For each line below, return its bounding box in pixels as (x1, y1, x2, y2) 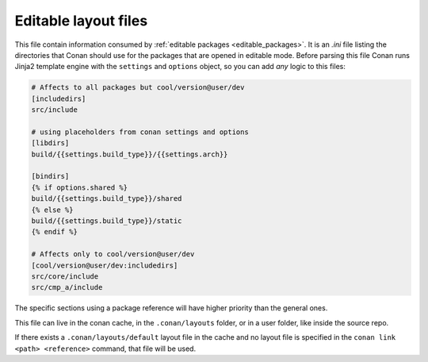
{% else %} (31, 205, 74, 214)
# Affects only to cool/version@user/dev (31, 250, 195, 259)
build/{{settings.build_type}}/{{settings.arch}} (31, 149, 228, 159)
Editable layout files (14, 12, 148, 29)
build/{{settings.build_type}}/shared (31, 194, 182, 203)
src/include (31, 106, 78, 114)
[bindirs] (31, 171, 70, 181)
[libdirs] (31, 139, 70, 148)
